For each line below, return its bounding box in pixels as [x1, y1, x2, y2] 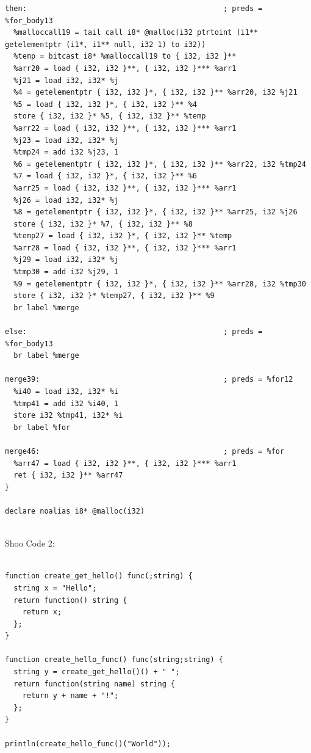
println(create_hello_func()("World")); [5, 739, 171, 748]
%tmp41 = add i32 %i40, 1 [13, 399, 119, 408]
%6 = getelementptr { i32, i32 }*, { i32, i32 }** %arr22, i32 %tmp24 [13, 159, 306, 169]
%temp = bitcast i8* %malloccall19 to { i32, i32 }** [13, 52, 237, 61]
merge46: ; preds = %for [5, 446, 285, 456]
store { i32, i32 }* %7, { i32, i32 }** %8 [13, 219, 193, 228]
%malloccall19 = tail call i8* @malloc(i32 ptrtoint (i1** [13, 28, 259, 37]
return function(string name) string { [13, 679, 176, 688]
